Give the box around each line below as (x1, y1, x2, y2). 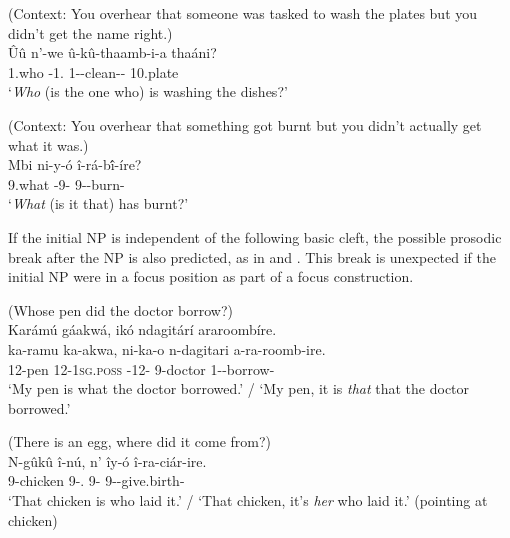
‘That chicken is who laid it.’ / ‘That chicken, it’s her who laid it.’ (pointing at (8, 490, 488, 511)
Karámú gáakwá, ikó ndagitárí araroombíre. (8, 319, 277, 340)
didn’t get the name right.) (8, 22, 173, 43)
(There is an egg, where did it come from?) (8, 431, 272, 452)
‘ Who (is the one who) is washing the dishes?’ (8, 81, 288, 102)
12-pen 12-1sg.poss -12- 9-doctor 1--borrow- (8, 358, 275, 379)
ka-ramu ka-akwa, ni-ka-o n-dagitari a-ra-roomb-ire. (8, 338, 326, 359)
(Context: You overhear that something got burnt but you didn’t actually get (8, 114, 482, 135)
